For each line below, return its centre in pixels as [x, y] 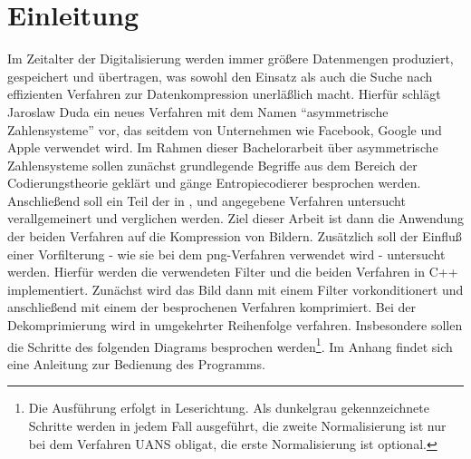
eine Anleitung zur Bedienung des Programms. [136, 363]
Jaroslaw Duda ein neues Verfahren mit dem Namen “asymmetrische [198, 111]
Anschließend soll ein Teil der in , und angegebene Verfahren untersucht [207, 200]
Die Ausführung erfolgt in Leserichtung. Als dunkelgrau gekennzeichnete [229, 408]
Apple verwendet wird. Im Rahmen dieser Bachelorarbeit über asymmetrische [223, 147]
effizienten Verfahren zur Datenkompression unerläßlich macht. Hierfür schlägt [224, 94]
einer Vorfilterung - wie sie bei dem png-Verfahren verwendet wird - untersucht [226, 254]
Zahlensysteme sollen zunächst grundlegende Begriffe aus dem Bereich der [212, 165]
